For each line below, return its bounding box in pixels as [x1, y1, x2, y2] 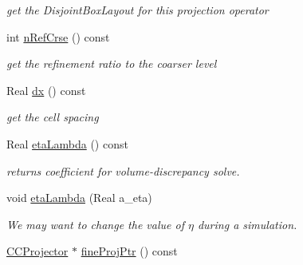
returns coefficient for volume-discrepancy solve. [6, 162, 240, 179]
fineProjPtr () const [81, 243, 178, 259]
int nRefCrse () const [6, 28, 110, 45]
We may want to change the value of [6, 216, 184, 232]
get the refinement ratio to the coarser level [6, 55, 217, 72]
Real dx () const [6, 81, 86, 98]
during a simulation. [197, 216, 297, 232]
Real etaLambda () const [6, 135, 128, 152]
